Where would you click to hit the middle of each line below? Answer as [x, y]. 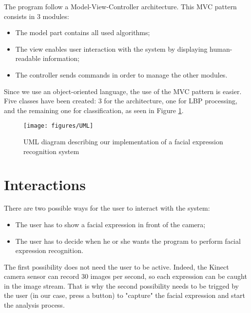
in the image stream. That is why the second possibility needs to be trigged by [121, 285]
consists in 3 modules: [37, 16]
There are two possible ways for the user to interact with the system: [107, 208]
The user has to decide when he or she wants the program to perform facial [128, 241]
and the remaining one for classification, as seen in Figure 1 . [94, 110]
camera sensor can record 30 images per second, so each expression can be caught [125, 276]
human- [221, 49]
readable [28, 58]
